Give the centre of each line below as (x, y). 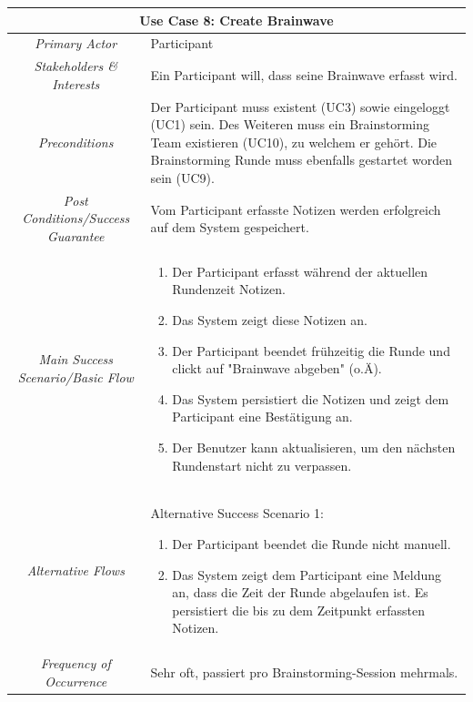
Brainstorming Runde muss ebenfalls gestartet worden (301, 160)
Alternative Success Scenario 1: (237, 513)
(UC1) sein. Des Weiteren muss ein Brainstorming (290, 124)
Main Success (76, 359)
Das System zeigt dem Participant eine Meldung (307, 574)
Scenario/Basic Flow (75, 377)
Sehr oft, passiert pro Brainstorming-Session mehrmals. (304, 672)
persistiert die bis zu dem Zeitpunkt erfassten (299, 610)
